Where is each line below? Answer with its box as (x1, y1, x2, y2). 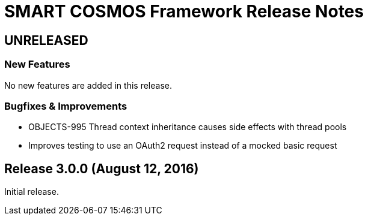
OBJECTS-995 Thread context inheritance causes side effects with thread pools (28, 122, 347, 132)
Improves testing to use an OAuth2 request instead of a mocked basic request (28, 140, 337, 151)
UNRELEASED (4, 32, 88, 48)
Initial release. (4, 186, 59, 197)
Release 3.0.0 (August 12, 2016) (4, 161, 199, 176)
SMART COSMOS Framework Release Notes (4, 1, 364, 22)
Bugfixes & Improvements (4, 100, 127, 112)
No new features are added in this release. (4, 80, 172, 91)
